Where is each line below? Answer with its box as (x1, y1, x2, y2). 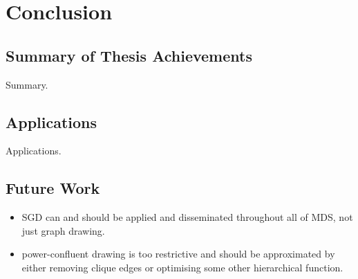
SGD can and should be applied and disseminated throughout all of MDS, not (21, 210, 353, 224)
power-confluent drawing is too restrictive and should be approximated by (21, 246, 335, 261)
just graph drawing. (21, 223, 105, 237)
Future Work (6, 177, 100, 199)
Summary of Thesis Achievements (6, 44, 252, 66)
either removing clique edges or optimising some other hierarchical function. (21, 260, 343, 274)
